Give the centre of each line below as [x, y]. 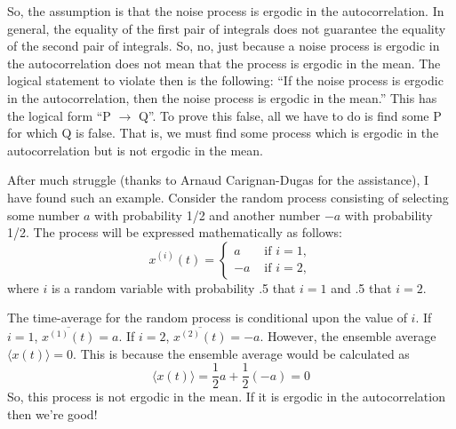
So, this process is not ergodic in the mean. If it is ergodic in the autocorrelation [226, 397]
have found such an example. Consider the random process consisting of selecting [228, 197]
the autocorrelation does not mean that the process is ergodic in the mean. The [224, 63]
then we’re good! [52, 413]
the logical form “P [59, 115]
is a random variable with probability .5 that [173, 287]
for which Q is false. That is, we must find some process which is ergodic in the [223, 133]
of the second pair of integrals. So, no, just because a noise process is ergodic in [224, 46]
